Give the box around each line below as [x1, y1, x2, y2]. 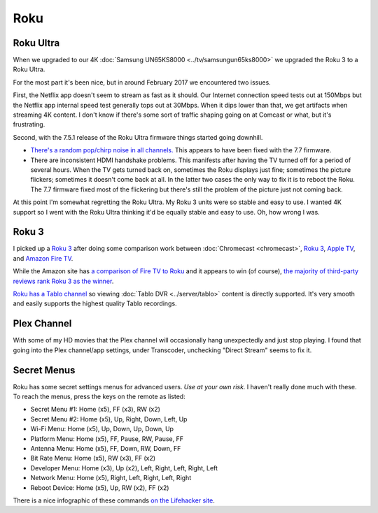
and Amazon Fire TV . [13, 254, 73, 262]
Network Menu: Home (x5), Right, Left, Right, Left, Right [30, 474, 192, 482]
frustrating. [13, 120, 45, 129]
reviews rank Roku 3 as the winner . [13, 277, 114, 285]
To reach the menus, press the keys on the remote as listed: [13, 392, 185, 400]
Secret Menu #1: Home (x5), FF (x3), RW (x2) [30, 405, 161, 414]
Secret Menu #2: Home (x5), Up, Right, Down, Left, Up [30, 414, 188, 423]
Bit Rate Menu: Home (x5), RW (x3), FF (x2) [30, 454, 156, 463]
